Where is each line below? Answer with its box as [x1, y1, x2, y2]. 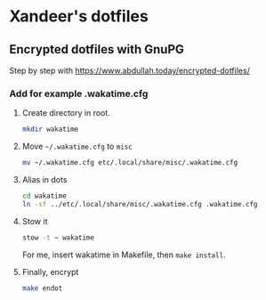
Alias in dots [21, 174, 68, 185]
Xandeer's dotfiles [9, 6, 149, 27]
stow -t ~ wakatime [21, 233, 95, 242]
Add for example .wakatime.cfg [9, 87, 149, 100]
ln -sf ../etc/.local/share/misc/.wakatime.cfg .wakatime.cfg [21, 199, 258, 208]
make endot [21, 283, 63, 293]
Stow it [21, 215, 48, 226]
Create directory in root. [21, 108, 111, 118]
